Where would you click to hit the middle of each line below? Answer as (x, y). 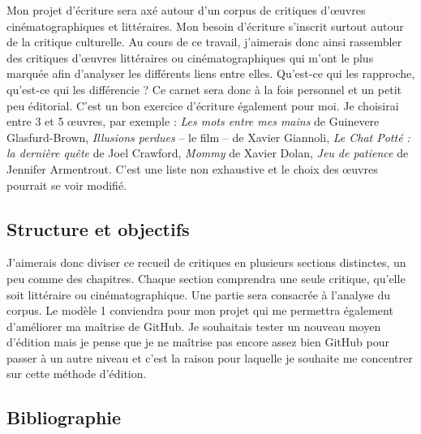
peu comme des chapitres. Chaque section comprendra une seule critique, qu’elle (206, 278)
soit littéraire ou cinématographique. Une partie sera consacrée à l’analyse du (199, 294)
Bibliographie (64, 417)
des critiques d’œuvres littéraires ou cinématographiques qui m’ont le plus (190, 57)
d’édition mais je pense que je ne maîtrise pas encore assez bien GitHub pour (198, 342)
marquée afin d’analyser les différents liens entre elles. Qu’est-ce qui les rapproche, (211, 73)
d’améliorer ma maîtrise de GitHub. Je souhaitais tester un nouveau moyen (194, 326)
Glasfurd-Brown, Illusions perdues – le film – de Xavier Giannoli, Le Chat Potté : (208, 137)
